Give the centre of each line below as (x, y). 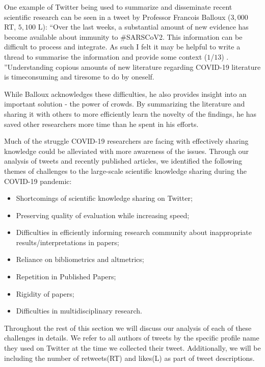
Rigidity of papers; (45, 293)
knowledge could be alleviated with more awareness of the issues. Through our (127, 151)
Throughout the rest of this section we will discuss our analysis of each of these (128, 327)
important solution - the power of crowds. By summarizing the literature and (125, 104)
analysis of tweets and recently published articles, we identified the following (123, 161)
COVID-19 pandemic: (38, 181)
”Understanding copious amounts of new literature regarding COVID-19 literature (132, 67)
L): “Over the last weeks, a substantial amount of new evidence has (143, 27)
